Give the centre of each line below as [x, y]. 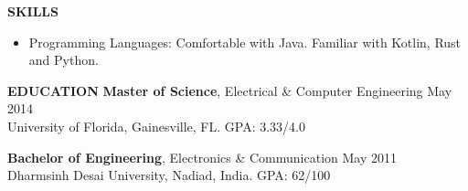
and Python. [64, 60]
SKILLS [33, 11]
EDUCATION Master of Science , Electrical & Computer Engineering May [230, 90]
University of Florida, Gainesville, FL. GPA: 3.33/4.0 [156, 126]
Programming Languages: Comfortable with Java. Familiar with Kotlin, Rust [245, 42]
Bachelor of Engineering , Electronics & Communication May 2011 [202, 157]
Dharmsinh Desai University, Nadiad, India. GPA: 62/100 [169, 175]
